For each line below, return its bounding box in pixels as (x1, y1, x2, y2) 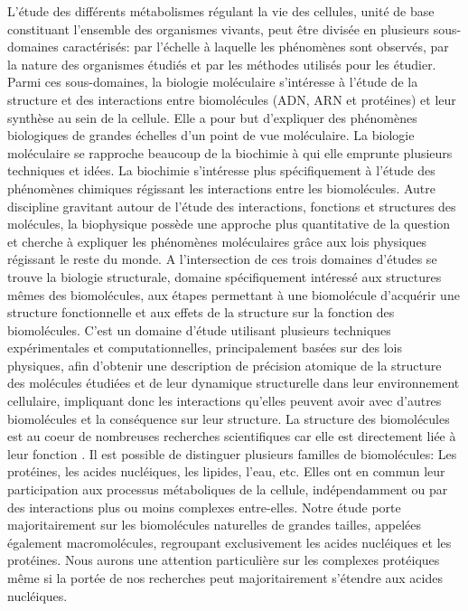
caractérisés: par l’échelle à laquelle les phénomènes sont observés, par (62, 37, 449, 56)
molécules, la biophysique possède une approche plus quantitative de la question (7, 214, 451, 233)
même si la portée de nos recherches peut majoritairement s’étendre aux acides (7, 569, 443, 587)
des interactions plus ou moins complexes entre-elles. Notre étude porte (7, 497, 401, 516)
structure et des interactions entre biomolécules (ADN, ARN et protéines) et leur (7, 89, 456, 108)
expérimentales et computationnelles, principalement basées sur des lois (7, 338, 402, 357)
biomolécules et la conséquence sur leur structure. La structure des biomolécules (7, 409, 450, 428)
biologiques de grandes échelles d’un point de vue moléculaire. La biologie (7, 126, 415, 145)
